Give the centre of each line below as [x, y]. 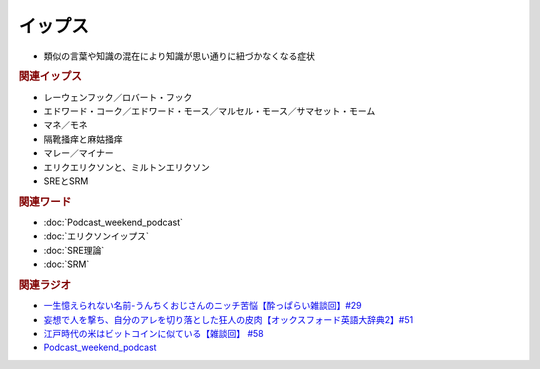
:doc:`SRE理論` [74, 250]
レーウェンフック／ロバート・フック [118, 97]
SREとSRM [66, 181]
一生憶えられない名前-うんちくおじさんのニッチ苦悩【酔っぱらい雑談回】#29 [202, 306]
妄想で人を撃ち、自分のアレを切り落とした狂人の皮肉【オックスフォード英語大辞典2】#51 [228, 319]
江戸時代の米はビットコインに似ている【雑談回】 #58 [153, 333]
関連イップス [50, 77]
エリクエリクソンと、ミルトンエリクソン [126, 167]
